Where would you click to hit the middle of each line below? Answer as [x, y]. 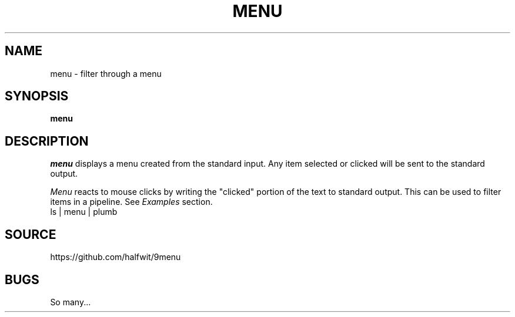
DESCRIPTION [47, 141]
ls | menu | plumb [84, 212]
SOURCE [31, 234]
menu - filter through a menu [106, 73]
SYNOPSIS [37, 96]
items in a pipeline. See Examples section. [131, 202]
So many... [71, 302]
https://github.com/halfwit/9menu [116, 257]
